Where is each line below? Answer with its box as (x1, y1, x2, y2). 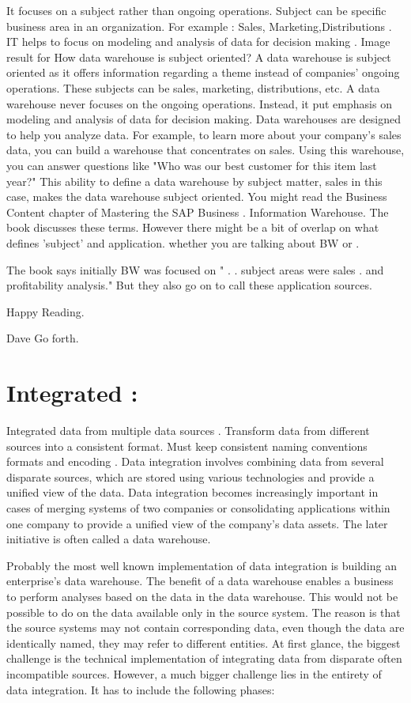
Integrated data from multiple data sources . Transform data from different (6, 422, 370, 438)
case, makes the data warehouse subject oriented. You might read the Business (6, 188, 387, 205)
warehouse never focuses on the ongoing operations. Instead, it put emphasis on (6, 95, 392, 111)
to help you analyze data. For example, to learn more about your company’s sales (6, 126, 402, 142)
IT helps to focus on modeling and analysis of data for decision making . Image (6, 33, 390, 50)
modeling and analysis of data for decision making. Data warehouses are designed (6, 111, 401, 127)
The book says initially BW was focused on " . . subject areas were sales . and (6, 261, 384, 278)
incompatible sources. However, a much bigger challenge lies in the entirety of (6, 665, 382, 682)
